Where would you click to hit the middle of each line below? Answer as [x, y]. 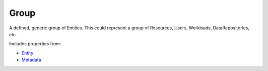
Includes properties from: [35, 44]
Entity [28, 53]
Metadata [32, 60]
